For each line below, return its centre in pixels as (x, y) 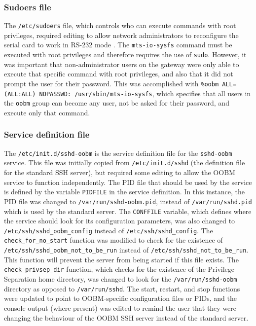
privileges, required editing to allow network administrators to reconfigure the (121, 35)
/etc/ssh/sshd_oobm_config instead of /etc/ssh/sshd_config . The (109, 230)
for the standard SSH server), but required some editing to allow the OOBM (120, 172)
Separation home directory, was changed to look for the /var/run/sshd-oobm (121, 279)
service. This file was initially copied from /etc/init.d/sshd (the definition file (125, 163)
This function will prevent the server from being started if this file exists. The (121, 259)
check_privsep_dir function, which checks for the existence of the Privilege (119, 269)
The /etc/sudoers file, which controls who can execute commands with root (120, 25)
